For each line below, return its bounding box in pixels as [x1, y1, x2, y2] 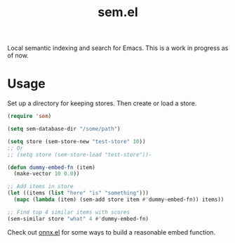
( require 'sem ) [7, 113, 52, 120]
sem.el [98, 4, 138, 20]
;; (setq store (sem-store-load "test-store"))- [7, 151, 152, 158]
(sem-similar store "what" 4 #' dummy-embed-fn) [7, 215, 149, 222]
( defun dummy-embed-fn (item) [7, 164, 96, 171]
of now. [7, 51, 29, 60]
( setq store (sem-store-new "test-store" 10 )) [7, 138, 146, 145]
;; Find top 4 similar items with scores [7, 209, 130, 216]
